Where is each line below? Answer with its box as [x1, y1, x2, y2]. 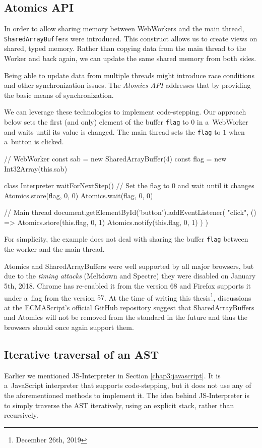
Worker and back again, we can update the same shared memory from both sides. [4, 53, 256, 64]
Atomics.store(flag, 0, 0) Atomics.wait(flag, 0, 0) [4, 190, 153, 200]
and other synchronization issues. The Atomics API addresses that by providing [4, 80, 251, 90]
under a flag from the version [4, 292, 95, 303]
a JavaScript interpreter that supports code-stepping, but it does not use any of [4, 380, 251, 390]
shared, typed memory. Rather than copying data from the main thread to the [4, 43, 246, 53]
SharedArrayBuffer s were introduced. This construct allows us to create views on [4, 33, 257, 43]
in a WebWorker [196, 117, 248, 127]
